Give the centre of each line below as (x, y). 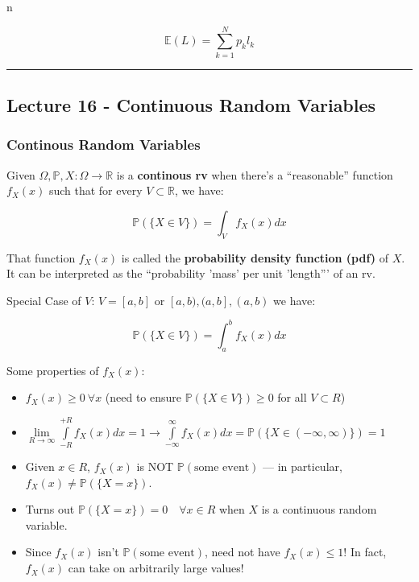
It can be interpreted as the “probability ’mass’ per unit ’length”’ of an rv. (191, 273)
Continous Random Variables (104, 144)
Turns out (50, 509)
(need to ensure (143, 397)
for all (292, 397)
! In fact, (365, 552)
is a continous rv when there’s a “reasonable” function (255, 174)
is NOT (155, 466)
